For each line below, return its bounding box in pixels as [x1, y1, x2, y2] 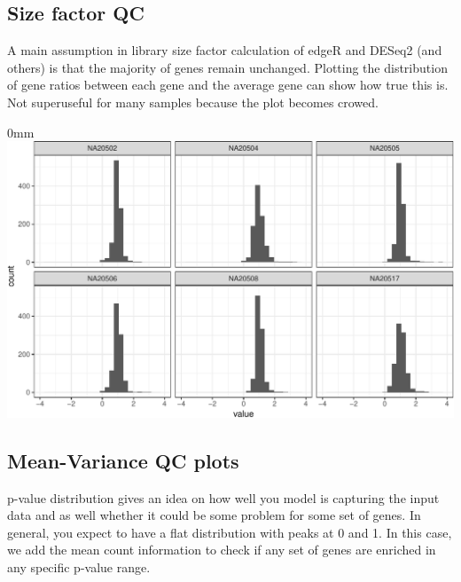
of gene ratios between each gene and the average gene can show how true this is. [7, 75, 449, 94]
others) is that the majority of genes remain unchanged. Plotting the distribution [7, 58, 448, 76]
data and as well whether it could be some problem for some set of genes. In [7, 506, 421, 524]
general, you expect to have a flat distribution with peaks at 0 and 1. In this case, [7, 523, 452, 541]
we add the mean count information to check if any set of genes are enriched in [7, 540, 436, 559]
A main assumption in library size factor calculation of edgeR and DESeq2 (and [7, 41, 442, 59]
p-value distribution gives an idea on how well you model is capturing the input [7, 488, 440, 507]
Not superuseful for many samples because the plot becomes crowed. [7, 92, 379, 111]
